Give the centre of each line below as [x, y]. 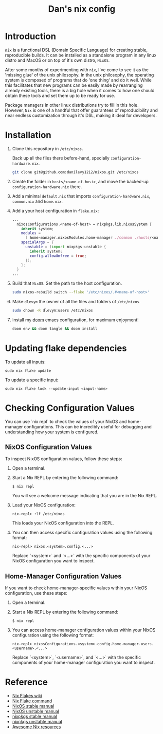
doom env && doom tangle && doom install [55, 328]
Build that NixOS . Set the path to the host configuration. [67, 283]
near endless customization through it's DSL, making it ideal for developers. [81, 115]
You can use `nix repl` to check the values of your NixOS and [66, 421]
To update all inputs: [26, 362]
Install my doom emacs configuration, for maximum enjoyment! [75, 320]
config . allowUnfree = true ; [58, 256]
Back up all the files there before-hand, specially [61, 158]
